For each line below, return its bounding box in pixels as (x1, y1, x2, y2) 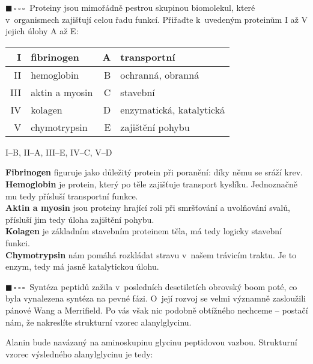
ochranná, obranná (120, 67, 199, 82)
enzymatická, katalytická (120, 102, 225, 117)
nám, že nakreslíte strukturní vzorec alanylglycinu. (5, 315, 192, 328)
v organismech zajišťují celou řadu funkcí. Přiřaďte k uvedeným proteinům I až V (5, 13, 308, 25)
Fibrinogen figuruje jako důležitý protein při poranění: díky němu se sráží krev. (5, 166, 303, 178)
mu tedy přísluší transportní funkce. (5, 189, 138, 202)
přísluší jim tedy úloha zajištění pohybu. (5, 213, 154, 225)
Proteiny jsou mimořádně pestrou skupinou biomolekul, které (29, 1, 255, 13)
